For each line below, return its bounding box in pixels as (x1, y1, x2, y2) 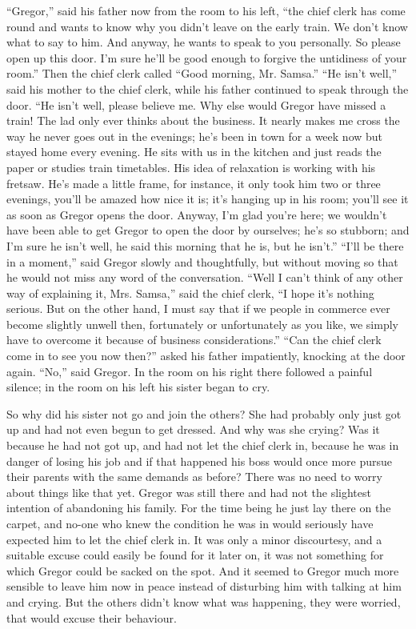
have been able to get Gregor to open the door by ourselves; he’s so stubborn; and (6, 222, 410, 238)
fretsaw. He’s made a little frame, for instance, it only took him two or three (6, 174, 381, 191)
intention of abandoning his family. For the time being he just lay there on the (6, 499, 391, 516)
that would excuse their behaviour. (6, 609, 177, 626)
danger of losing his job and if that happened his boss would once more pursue (6, 452, 393, 469)
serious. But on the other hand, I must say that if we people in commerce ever (6, 300, 390, 317)
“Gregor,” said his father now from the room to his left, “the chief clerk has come (6, 2, 406, 18)
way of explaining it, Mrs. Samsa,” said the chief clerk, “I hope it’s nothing (6, 284, 374, 301)
